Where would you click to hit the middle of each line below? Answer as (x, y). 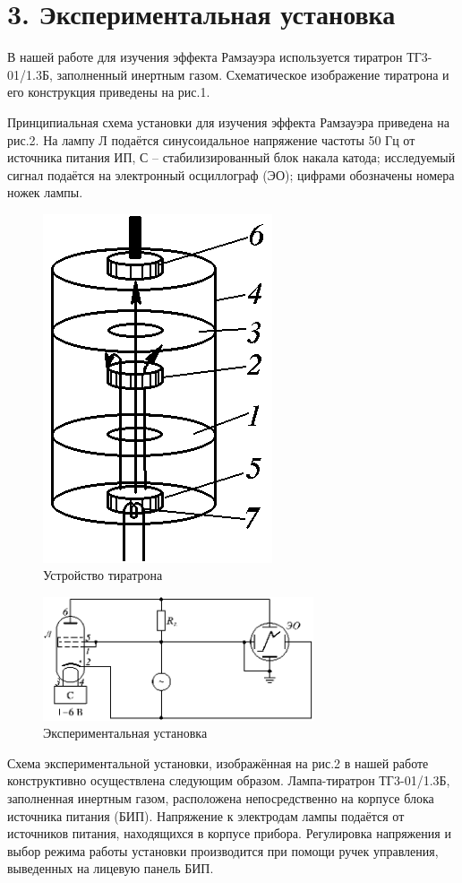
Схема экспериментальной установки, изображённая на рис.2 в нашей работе (218, 762)
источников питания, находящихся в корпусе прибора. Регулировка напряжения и (229, 833)
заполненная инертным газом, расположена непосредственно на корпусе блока (221, 798)
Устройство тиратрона (103, 575)
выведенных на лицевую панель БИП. (111, 868)
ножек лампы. (45, 192)
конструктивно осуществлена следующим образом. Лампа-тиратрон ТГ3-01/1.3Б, (229, 780)
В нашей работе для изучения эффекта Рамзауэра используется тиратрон (205, 57)
